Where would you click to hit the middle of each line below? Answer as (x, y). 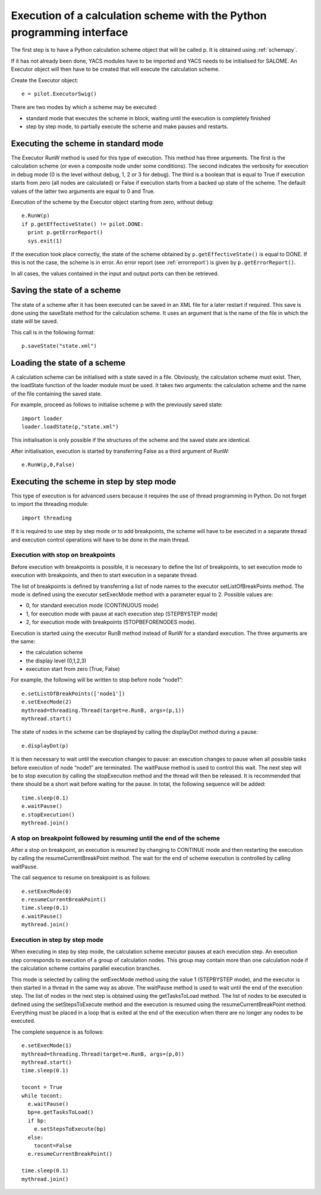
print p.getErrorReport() (65, 233)
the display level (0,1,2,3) (56, 661)
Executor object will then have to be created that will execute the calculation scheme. (115, 69)
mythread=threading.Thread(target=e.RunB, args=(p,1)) (103, 710)
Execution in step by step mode (57, 939)
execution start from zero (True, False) (73, 669)
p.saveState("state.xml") (59, 346)
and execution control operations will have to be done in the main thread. (100, 540)
